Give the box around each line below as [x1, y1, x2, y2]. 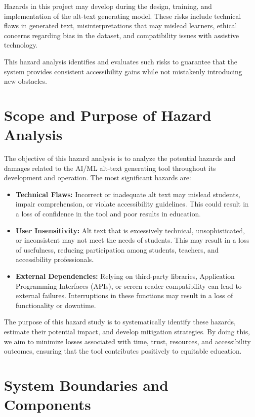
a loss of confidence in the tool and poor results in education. [15, 208, 201, 219]
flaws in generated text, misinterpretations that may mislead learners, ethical [4, 20, 237, 31]
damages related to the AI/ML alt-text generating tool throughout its [4, 162, 216, 173]
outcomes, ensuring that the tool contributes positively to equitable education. [4, 346, 242, 356]
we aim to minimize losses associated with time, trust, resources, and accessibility [4, 336, 251, 346]
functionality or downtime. [15, 300, 96, 310]
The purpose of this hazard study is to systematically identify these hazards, [4, 316, 236, 327]
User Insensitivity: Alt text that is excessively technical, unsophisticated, [15, 225, 245, 235]
